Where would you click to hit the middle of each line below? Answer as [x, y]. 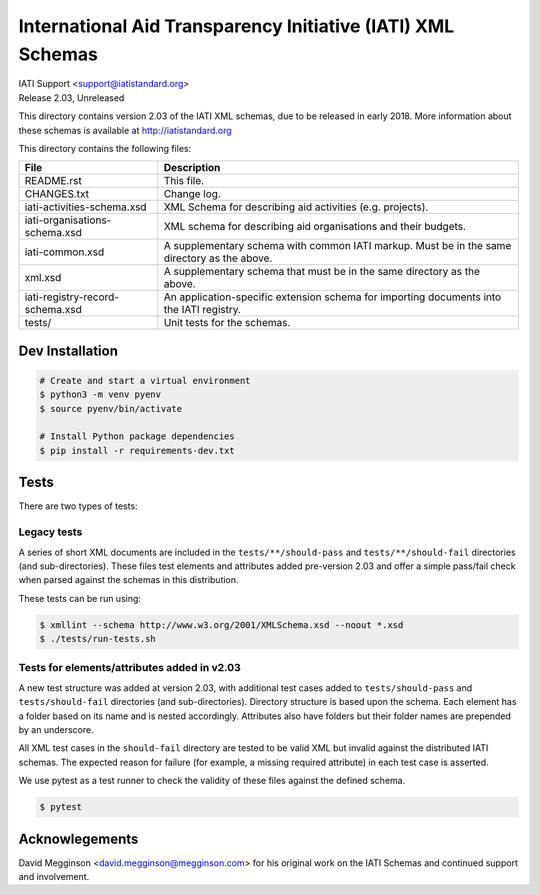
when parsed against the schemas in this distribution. [128, 580]
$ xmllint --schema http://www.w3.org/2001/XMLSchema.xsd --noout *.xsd [221, 624]
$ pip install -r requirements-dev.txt [137, 450]
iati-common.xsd [64, 252]
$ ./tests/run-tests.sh [98, 639]
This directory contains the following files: [105, 148]
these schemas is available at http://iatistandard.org [125, 130]
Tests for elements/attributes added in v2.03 [130, 668]
